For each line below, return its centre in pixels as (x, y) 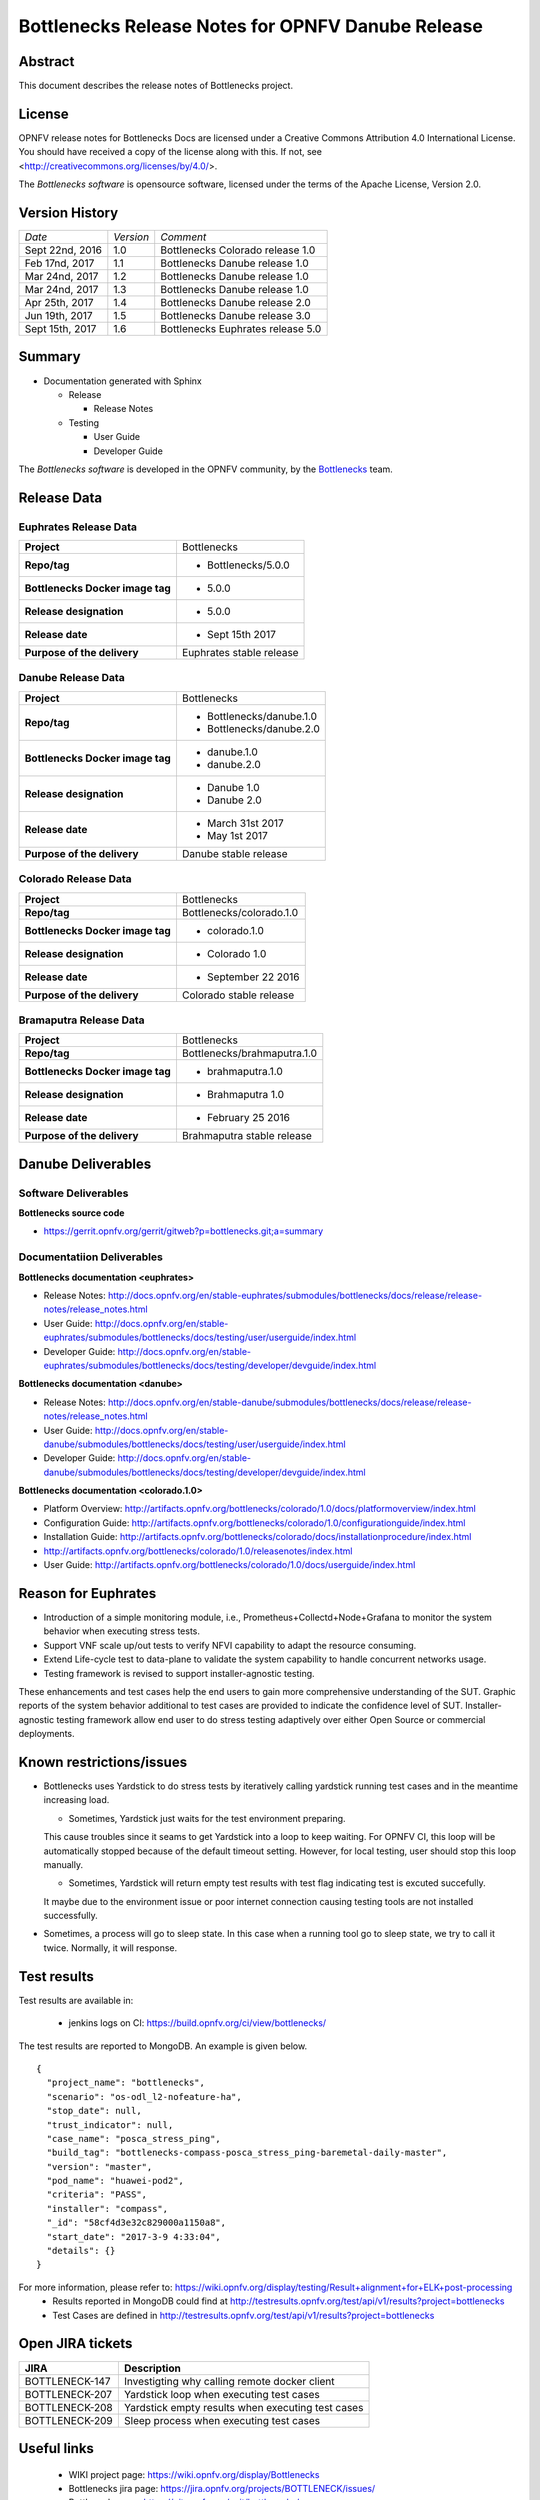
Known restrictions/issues (103, 1761)
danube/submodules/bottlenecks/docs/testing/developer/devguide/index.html (204, 1472)
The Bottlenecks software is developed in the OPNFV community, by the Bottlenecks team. (206, 469)
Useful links (56, 2448)
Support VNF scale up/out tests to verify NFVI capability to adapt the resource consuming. (230, 1645)
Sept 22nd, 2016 (63, 250)
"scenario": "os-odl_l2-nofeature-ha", (144, 2096)
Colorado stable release (238, 995)
